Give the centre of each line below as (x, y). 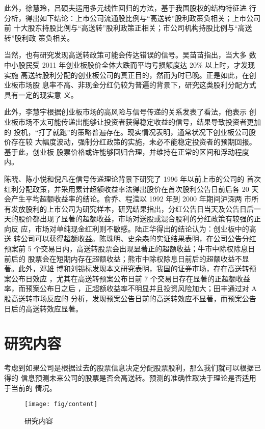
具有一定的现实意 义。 (41, 94)
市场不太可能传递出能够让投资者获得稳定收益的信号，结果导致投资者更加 (139, 121)
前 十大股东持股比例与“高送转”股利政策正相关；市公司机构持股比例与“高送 (128, 28)
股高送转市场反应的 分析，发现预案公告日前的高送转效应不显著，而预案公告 (130, 298)
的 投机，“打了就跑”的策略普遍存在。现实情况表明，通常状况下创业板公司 (126, 132)
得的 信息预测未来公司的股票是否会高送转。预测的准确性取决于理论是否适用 (130, 377)
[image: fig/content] (61, 404)
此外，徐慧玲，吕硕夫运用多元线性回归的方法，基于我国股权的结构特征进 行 (130, 8)
